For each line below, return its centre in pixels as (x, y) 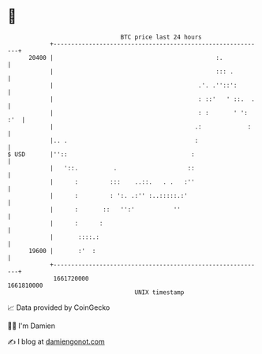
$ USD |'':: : (101, 154)
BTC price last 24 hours (161, 37)
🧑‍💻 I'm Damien (32, 326)
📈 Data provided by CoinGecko (59, 307)
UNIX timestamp (159, 292)
